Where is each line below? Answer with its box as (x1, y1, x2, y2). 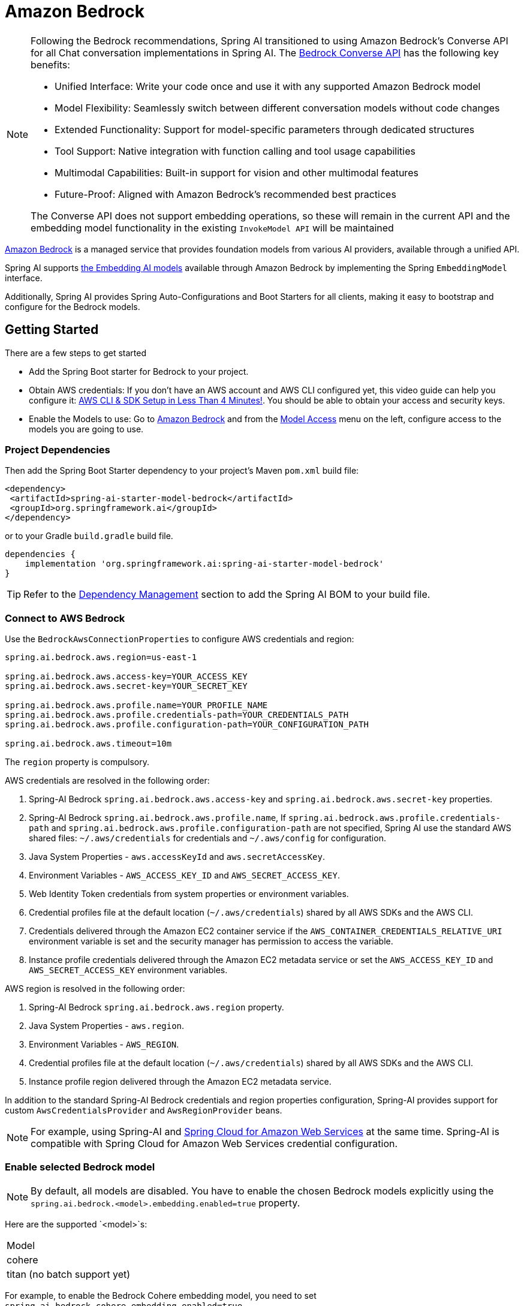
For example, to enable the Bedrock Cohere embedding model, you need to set (5, 1290, 317, 1301)
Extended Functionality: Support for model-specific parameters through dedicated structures (55, 123, 475, 136)
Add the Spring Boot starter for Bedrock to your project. (29, 366, 249, 377)
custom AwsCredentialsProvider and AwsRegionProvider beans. (5, 1105, 282, 1116)
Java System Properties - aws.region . (29, 1021, 185, 1031)
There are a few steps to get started (5, 347, 146, 358)
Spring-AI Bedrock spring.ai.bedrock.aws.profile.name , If (29, 813, 286, 823)
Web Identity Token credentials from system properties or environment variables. (29, 889, 349, 899)
